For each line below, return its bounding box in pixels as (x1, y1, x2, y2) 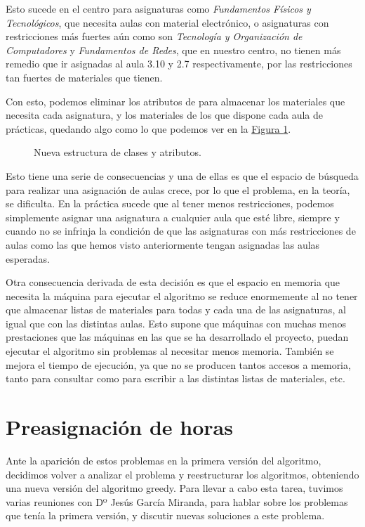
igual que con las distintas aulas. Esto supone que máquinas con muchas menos (6, 315, 347, 330)
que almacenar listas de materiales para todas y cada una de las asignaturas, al (6, 302, 346, 317)
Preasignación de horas (6, 412, 233, 441)
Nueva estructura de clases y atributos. (34, 145, 201, 160)
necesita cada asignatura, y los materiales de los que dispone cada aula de (6, 108, 324, 122)
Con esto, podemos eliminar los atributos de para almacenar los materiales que (6, 93, 345, 108)
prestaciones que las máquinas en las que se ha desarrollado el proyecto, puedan (6, 330, 349, 344)
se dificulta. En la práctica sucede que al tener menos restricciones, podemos (6, 196, 334, 211)
